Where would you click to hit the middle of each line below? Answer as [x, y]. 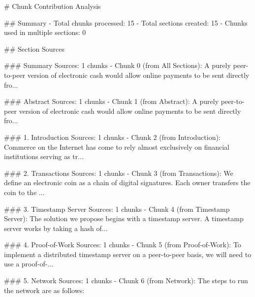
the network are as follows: [44, 290]
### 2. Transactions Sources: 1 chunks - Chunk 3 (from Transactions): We [119, 173]
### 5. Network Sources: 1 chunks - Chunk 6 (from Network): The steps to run [126, 280]
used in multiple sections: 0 [45, 32]
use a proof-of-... [29, 264]
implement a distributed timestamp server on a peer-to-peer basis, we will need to [128, 254]
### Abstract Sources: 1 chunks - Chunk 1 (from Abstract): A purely [112, 101]
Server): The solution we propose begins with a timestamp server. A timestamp [124, 218]
